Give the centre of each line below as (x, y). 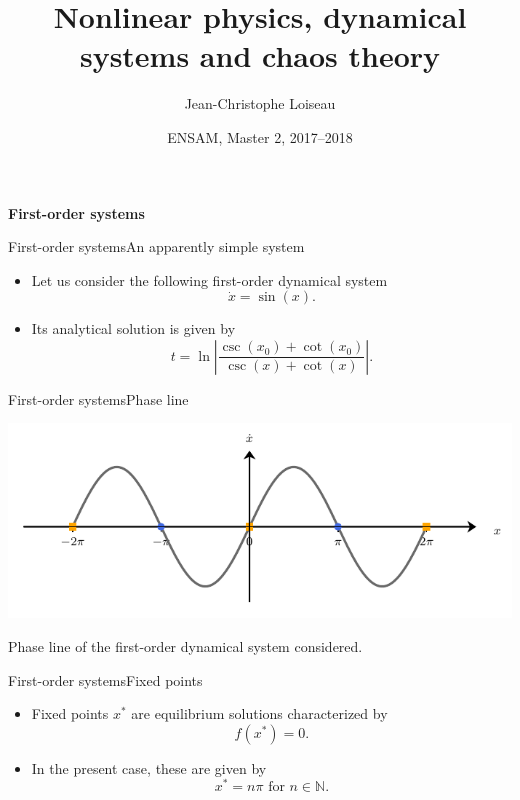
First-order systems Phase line (98, 398)
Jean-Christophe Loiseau (260, 103)
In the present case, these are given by (149, 767)
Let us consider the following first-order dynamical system (209, 279)
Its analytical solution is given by (133, 328)
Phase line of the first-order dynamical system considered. (185, 645)
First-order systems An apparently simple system (156, 246)
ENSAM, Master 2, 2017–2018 (260, 136)
